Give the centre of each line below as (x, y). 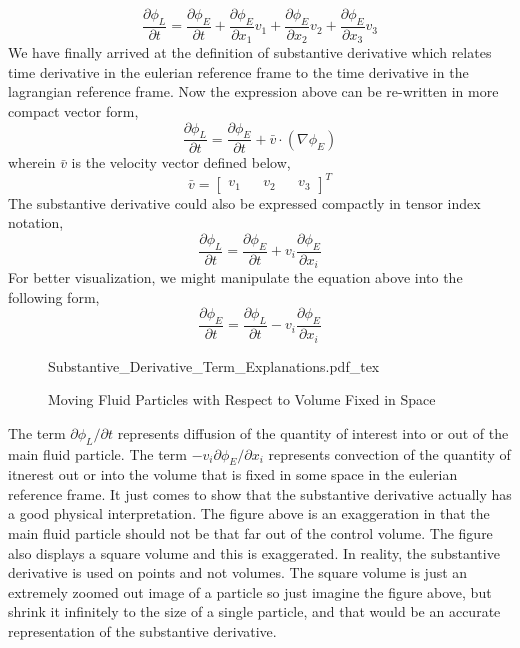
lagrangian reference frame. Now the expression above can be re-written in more (253, 91)
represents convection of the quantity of (389, 453)
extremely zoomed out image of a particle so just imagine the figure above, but (250, 591)
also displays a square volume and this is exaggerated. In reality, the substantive (254, 552)
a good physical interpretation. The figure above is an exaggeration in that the (249, 513)
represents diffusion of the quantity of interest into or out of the (313, 432)
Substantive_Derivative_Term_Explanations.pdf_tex (214, 365)
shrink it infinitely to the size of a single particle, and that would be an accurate (254, 611)
